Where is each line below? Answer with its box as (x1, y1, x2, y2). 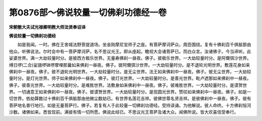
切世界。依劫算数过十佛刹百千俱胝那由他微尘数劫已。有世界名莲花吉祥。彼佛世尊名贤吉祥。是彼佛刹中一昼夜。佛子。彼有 (9, 95, 251, 101)
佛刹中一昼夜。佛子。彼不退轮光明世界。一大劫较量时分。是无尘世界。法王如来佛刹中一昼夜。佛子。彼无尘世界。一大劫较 (9, 68, 251, 74)
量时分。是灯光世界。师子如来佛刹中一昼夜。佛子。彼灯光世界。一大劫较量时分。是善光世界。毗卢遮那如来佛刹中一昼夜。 (9, 75, 251, 81)
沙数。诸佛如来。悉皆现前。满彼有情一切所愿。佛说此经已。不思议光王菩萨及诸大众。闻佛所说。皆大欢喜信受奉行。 (9, 109, 239, 115)
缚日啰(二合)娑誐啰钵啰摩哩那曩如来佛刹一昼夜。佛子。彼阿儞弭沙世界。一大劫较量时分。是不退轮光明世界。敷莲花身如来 (9, 62, 250, 67)
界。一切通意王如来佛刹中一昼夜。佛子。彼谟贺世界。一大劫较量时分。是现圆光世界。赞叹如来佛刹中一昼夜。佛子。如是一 (9, 89, 251, 95)
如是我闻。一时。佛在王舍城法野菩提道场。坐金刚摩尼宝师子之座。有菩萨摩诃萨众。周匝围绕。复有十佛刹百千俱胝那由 (17, 41, 251, 48)
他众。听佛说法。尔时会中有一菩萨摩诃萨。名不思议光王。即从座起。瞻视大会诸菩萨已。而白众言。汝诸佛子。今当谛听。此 (9, 48, 251, 54)
